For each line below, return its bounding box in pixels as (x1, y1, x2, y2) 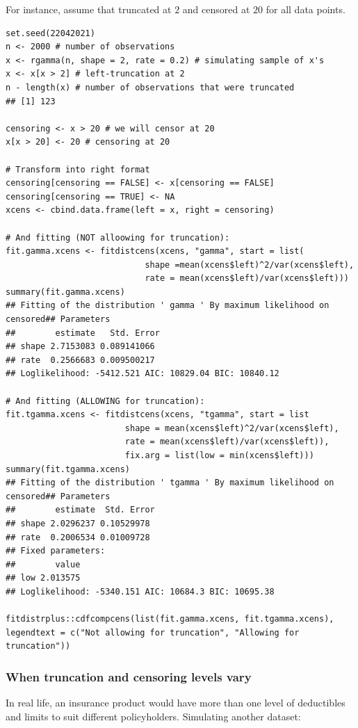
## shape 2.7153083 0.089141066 (6, 341, 155, 352)
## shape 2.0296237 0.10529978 (6, 518, 150, 528)
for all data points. (266, 2, 345, 16)
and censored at (182, 2, 250, 16)
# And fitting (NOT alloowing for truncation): (6, 232, 230, 243)
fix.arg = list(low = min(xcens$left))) (124, 451, 314, 460)
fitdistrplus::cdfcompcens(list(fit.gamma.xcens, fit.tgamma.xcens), (6, 614, 334, 624)
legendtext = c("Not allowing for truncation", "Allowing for (6, 627, 300, 638)
